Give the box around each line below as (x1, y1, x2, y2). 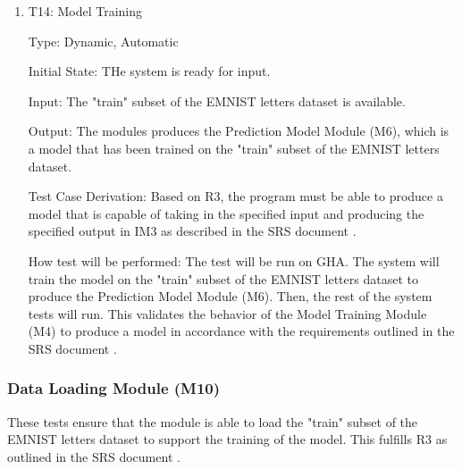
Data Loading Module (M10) (7, 377, 221, 399)
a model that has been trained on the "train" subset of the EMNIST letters (28, 138, 440, 157)
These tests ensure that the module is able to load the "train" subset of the (7, 412, 418, 431)
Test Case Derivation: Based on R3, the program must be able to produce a (28, 187, 443, 205)
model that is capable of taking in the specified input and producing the (28, 204, 424, 222)
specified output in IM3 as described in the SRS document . (28, 222, 357, 240)
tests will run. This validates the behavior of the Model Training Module (28, 304, 427, 322)
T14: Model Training (28, 2, 143, 20)
